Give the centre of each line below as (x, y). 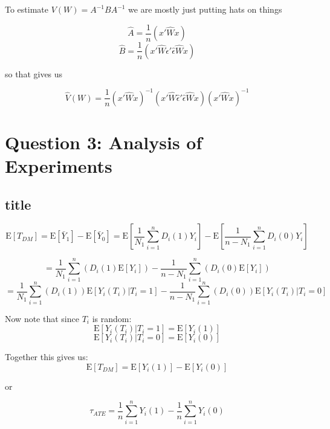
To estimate (27, 9)
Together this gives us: (47, 357)
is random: (112, 318)
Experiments (59, 166)
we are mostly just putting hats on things (205, 9)
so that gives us (34, 73)
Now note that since (42, 318)
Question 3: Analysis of (104, 142)
